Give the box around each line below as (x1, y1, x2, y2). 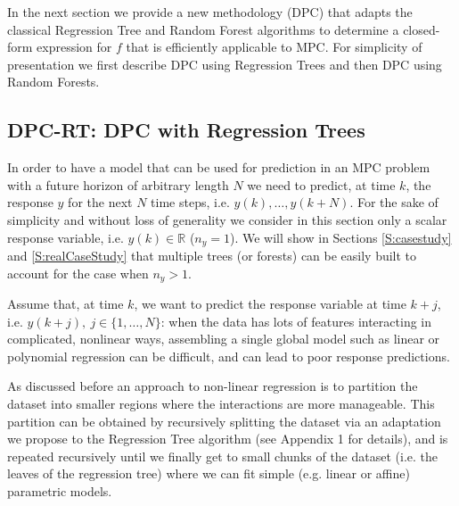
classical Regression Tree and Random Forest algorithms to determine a (7, 20, 399, 38)
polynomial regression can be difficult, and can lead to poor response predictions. (7, 346, 450, 365)
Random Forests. (7, 72, 100, 91)
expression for (37, 37, 112, 56)
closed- (403, 20, 440, 38)
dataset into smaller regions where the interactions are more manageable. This (7, 394, 435, 413)
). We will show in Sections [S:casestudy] (230, 228, 452, 246)
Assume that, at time (7, 294, 124, 313)
